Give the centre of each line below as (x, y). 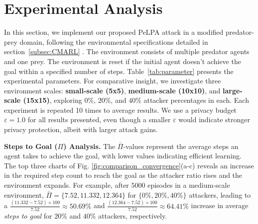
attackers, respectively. (133, 215)
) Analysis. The (89, 146)
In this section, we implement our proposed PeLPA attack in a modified (114, 32)
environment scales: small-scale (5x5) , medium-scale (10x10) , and (112, 90)
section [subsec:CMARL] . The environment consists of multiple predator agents (127, 51)
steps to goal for (28, 215)
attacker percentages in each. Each (196, 100)
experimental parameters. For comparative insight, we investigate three (113, 81)
